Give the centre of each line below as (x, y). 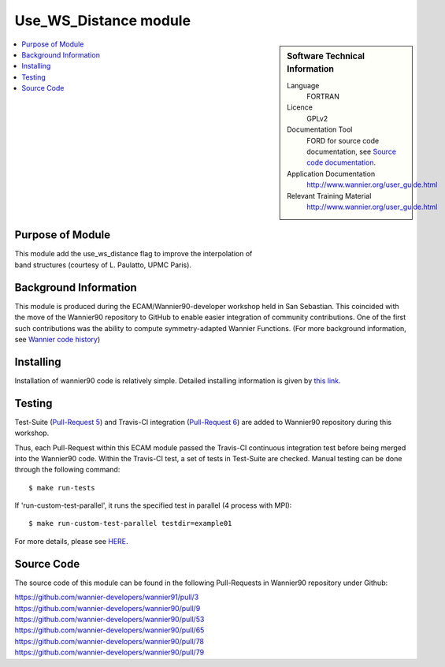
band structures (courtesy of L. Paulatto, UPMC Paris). (103, 265)
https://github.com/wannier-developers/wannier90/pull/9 (108, 608)
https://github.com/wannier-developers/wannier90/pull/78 (109, 641)
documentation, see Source (352, 152)
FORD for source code (343, 140)
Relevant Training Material (329, 196)
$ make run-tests (62, 488)
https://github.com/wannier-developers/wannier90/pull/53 (109, 619)
